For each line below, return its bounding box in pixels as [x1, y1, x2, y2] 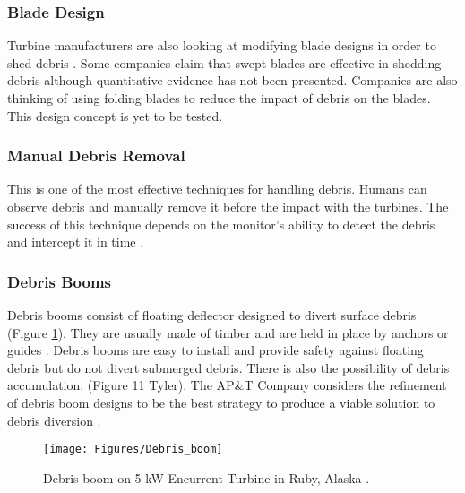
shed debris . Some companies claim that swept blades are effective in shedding [7, 53, 442, 72]
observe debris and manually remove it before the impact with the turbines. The [7, 197, 449, 215]
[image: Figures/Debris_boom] [43, 443, 223, 456]
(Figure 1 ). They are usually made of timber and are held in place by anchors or [7, 323, 449, 342]
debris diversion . [7, 411, 101, 429]
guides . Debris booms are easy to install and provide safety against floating [7, 341, 424, 359]
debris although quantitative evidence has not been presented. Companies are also [7, 71, 458, 90]
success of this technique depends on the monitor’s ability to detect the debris [7, 214, 435, 233]
